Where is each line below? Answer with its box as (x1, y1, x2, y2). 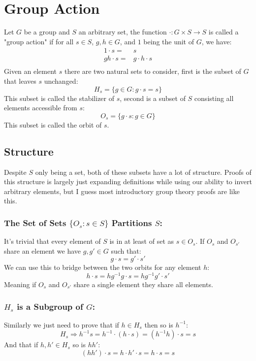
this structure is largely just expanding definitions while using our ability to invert (4, 176, 252, 187)
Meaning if (4, 279, 36, 290)
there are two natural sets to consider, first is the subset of (64, 66, 241, 76)
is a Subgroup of (17, 300, 83, 312)
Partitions (111, 216, 152, 229)
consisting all (194, 93, 234, 103)
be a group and (24, 27, 70, 37)
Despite (4, 166, 27, 177)
